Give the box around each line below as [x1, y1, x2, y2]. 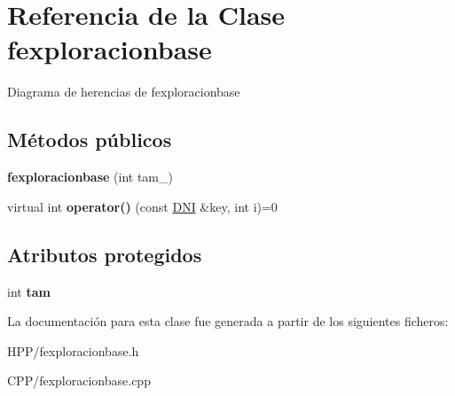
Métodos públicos [7, 126, 172, 153]
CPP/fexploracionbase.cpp [7, 371, 151, 390]
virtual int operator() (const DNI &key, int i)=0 [7, 197, 278, 215]
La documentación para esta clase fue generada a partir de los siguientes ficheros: [7, 312, 449, 330]
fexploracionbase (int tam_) [7, 167, 173, 186]
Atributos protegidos [7, 240, 202, 268]
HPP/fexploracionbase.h [7, 341, 139, 360]
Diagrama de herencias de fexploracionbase [7, 82, 240, 101]
